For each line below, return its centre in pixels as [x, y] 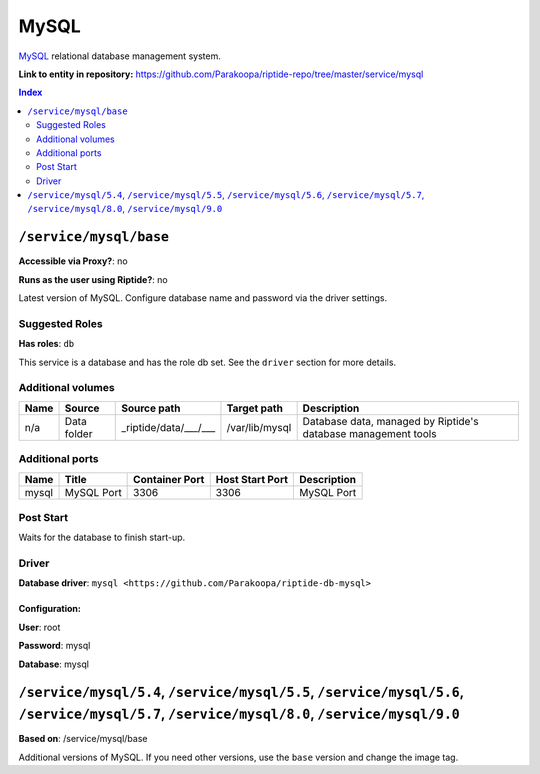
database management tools [369, 433]
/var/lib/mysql [259, 427]
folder [78, 433]
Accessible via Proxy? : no [73, 261]
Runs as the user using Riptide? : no [93, 279]
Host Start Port [252, 479]
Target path [255, 408]
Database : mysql [54, 664]
